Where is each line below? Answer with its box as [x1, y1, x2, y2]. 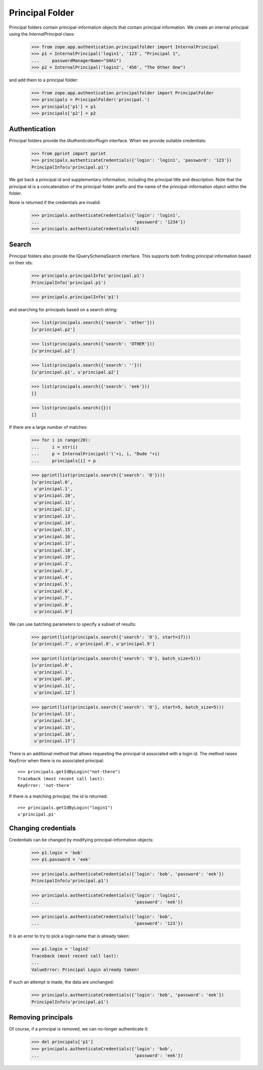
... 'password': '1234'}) [31, 219, 186, 225]
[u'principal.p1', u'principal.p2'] [31, 369, 119, 375]
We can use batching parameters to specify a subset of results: [9, 621, 136, 627]
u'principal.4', [34, 575, 73, 580]
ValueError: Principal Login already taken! [31, 967, 140, 972]
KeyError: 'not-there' [18, 783, 72, 788]
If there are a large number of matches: [9, 424, 88, 430]
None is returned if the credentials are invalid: [9, 199, 101, 205]
